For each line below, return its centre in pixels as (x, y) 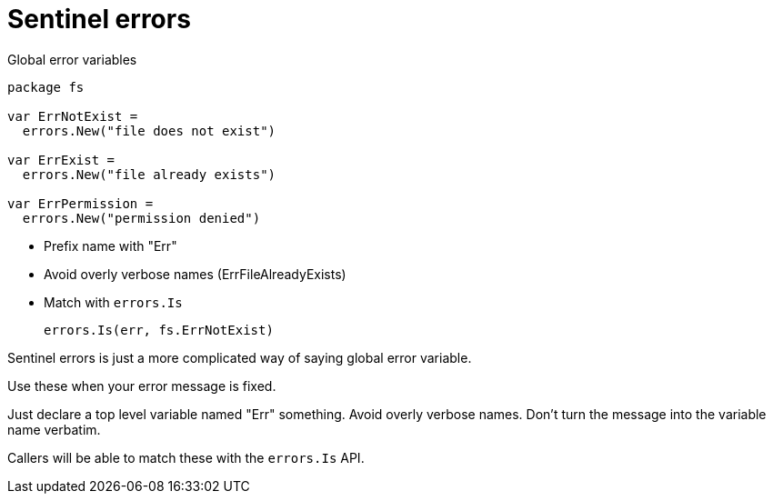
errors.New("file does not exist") (149, 130)
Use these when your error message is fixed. (142, 386)
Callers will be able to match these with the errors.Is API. (186, 457)
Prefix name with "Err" (110, 245)
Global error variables (72, 59)
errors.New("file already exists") (149, 174)
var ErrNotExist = (73, 116)
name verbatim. (54, 429)
